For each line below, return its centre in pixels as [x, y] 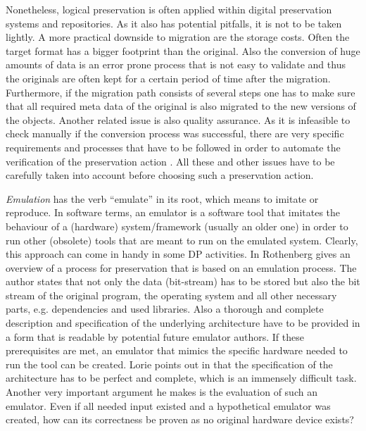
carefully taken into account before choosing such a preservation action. [160, 175]
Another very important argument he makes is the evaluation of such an [162, 392]
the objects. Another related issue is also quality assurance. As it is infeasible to [178, 119]
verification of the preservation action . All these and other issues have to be [170, 161]
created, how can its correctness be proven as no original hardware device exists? [180, 419]
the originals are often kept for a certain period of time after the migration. [168, 78]
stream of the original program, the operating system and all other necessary [171, 295]
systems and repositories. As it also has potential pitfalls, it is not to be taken [174, 23]
